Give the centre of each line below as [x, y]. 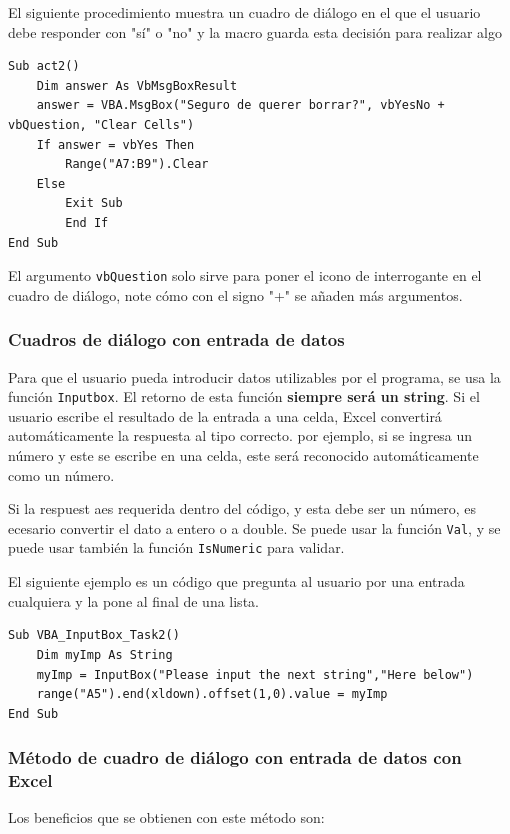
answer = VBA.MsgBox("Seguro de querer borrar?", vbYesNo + [240, 105]
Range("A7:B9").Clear [137, 164]
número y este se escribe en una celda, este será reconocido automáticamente [243, 455]
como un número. [61, 474]
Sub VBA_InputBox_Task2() [94, 635]
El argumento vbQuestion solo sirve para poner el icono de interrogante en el [245, 275]
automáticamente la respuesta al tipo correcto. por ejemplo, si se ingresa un [240, 435]
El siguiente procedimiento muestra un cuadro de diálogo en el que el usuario [244, 12]
